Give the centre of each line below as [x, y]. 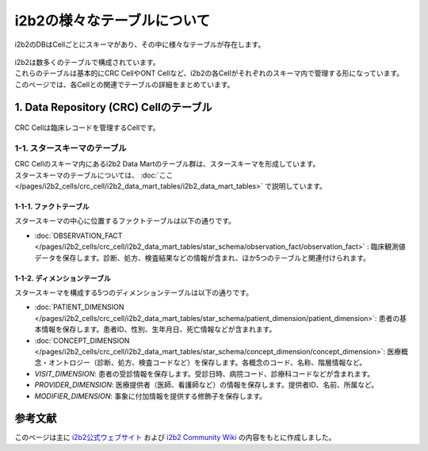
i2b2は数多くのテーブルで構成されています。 [87, 62]
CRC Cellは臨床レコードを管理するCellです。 [87, 128]
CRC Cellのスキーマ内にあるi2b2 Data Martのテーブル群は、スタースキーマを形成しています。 [167, 164]
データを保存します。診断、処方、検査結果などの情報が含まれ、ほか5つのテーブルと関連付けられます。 [202, 258]
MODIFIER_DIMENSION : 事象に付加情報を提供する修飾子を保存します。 [151, 396]
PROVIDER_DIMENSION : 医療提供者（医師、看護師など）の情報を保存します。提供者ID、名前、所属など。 [206, 385]
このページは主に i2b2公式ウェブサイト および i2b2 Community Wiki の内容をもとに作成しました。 [175, 438]
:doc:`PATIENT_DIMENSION [79, 307]
